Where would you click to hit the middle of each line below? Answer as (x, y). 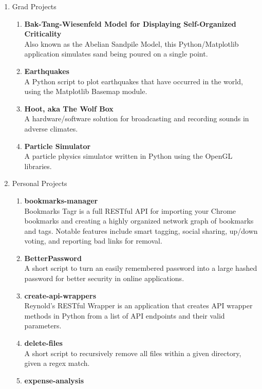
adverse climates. (51, 128)
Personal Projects (40, 183)
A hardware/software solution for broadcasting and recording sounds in (137, 118)
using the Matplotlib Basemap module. (86, 91)
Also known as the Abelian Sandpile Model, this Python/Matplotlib (132, 43)
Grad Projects (34, 6)
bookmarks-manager (61, 200)
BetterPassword (53, 258)
